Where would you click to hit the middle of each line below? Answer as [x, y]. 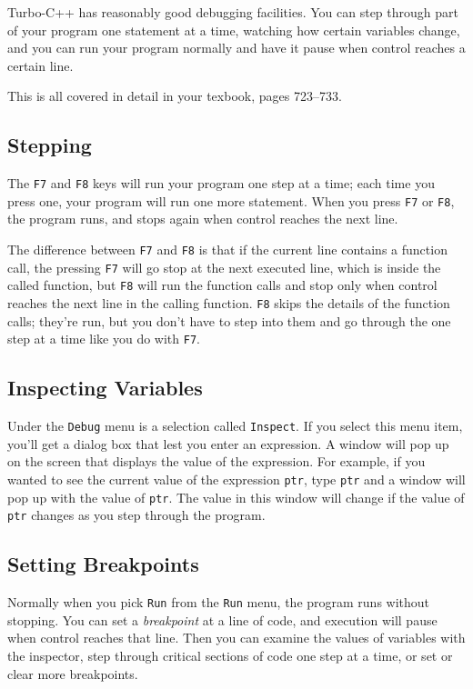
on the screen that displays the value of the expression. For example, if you [216, 461]
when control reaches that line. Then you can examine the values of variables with [236, 638]
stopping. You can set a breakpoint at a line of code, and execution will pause [222, 619]
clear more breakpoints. [73, 673]
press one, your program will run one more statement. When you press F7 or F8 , [231, 200]
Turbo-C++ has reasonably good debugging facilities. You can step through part [233, 12]
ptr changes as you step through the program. [136, 515]
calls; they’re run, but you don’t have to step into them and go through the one [229, 320]
